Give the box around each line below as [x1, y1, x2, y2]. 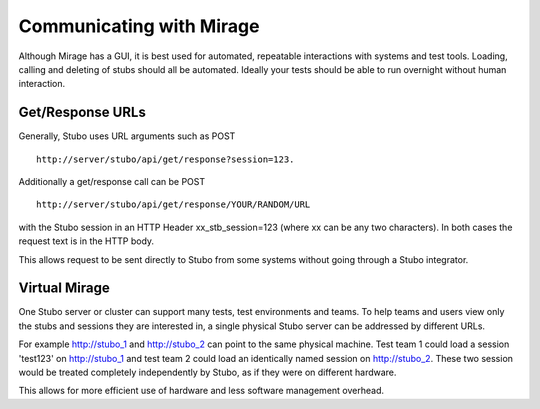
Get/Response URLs [18, 104, 147, 121]
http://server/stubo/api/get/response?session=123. [36, 153, 295, 165]
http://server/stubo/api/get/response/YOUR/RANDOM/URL [36, 199, 311, 210]
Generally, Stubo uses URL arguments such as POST [18, 130, 236, 142]
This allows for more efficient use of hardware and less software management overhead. [18, 385, 385, 397]
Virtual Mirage [18, 280, 110, 297]
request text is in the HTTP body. [18, 235, 155, 247]
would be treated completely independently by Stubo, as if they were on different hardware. [18, 366, 397, 379]
